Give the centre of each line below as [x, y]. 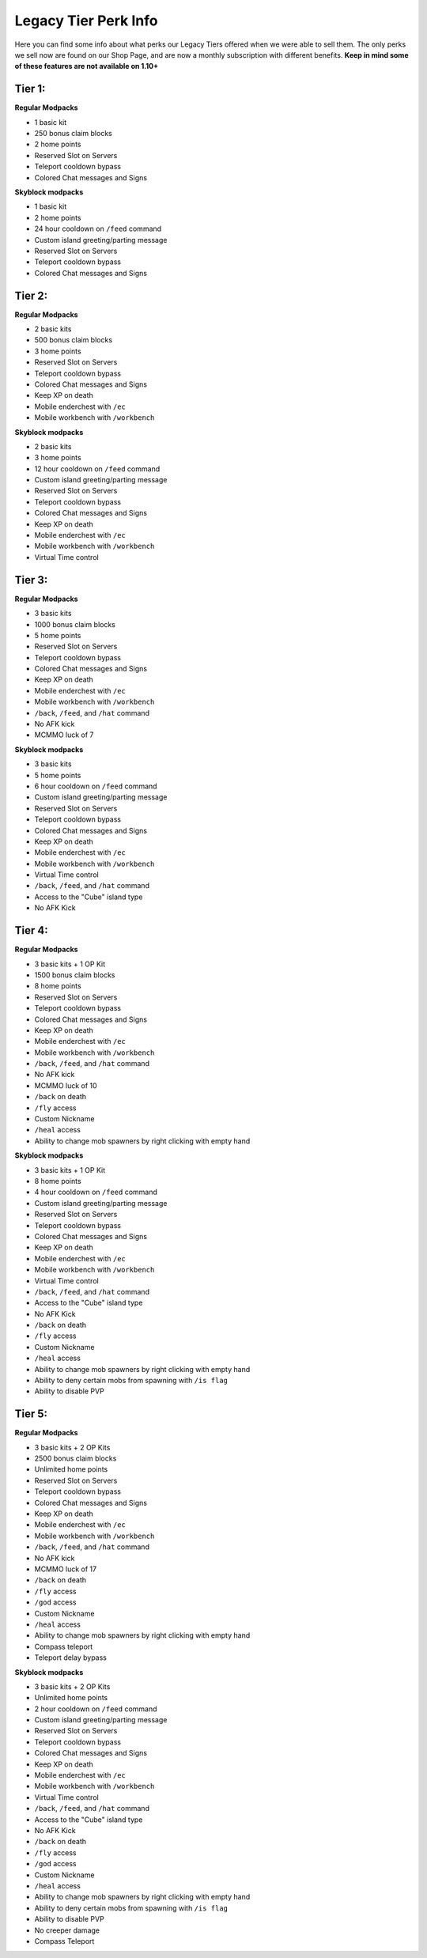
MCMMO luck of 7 [64, 735]
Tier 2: [31, 295]
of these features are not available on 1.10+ [86, 66]
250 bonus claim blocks [73, 134]
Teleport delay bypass [70, 1657]
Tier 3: [31, 580]
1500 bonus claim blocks [75, 975]
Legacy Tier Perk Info [86, 21]
